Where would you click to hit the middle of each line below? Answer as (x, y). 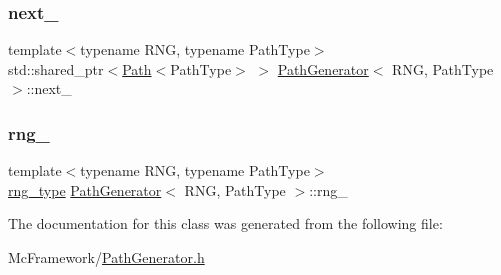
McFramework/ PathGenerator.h (106, 257)
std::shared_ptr (56, 68)
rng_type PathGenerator (85, 189)
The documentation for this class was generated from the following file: (225, 223)
